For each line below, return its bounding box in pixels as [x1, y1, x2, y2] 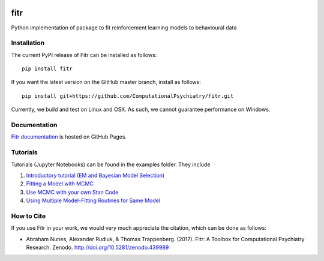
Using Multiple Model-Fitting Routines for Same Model [26, 197, 161, 204]
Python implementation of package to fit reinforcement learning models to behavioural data [11, 24, 237, 31]
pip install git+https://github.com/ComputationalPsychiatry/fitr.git [22, 92, 234, 99]
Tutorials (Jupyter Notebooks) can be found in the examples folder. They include [11, 161, 211, 168]
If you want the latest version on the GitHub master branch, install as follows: [11, 79, 201, 86]
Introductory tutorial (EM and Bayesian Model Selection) [26, 172, 165, 179]
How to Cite [11, 212, 46, 220]
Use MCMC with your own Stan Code [26, 188, 119, 196]
